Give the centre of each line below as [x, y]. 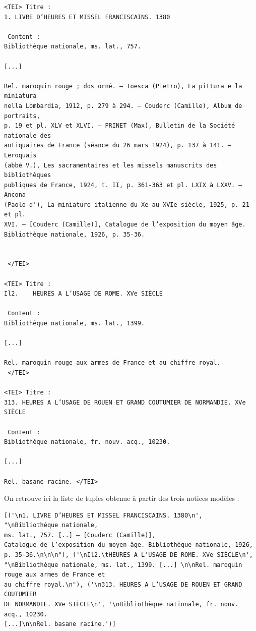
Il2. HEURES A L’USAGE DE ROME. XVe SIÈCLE [83, 294]
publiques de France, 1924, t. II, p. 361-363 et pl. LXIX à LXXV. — [123, 185]
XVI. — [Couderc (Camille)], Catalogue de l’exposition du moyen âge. [125, 225]
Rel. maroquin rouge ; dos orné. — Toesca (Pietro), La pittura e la [123, 86]
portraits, [22, 116]
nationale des [28, 135]
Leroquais [20, 155]
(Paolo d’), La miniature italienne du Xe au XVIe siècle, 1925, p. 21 [127, 205]
